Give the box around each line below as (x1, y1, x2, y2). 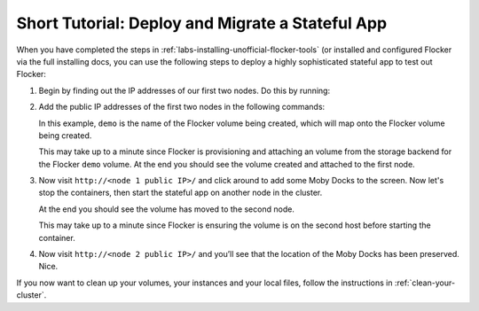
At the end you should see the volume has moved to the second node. (38, 204, 294, 214)
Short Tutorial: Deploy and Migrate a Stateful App (16, 13, 388, 33)
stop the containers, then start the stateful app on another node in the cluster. (38, 187, 323, 198)
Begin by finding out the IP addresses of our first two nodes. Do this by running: (38, 85, 331, 96)
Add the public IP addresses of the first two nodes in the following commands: (38, 102, 326, 113)
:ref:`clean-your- (394, 277, 456, 288)
